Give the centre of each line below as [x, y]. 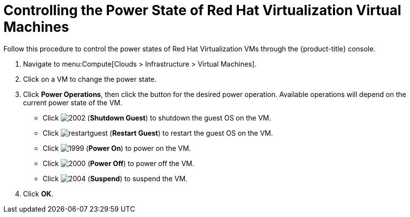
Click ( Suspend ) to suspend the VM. [115, 178]
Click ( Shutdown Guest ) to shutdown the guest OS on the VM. [157, 118]
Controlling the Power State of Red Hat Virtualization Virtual [203, 10]
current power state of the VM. [73, 102]
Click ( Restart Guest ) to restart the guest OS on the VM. [158, 133]
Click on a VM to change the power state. [90, 79]
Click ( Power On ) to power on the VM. [117, 148]
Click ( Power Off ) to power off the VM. [119, 163]
